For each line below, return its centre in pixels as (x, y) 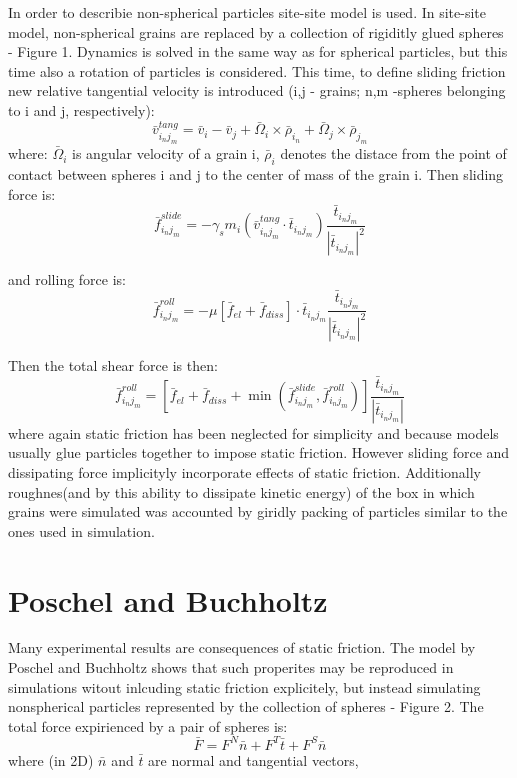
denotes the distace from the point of (393, 153)
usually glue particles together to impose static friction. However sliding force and (259, 452)
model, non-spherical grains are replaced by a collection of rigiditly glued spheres (256, 31)
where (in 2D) (51, 759)
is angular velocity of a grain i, (166, 153)
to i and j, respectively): (81, 109)
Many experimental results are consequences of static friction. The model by (242, 647)
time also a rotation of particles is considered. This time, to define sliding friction (257, 70)
